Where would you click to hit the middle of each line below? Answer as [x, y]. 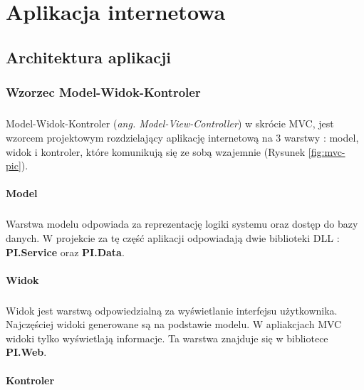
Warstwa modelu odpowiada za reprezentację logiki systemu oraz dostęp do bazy [182, 224]
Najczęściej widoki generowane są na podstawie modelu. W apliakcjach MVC [174, 324]
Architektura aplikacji [88, 57]
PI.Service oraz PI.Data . [65, 252]
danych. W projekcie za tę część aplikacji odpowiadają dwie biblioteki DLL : [173, 237]
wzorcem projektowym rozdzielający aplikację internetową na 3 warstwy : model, [182, 137]
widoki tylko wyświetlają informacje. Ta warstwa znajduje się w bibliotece [167, 338]
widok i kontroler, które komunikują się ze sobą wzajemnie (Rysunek [156, 151]
